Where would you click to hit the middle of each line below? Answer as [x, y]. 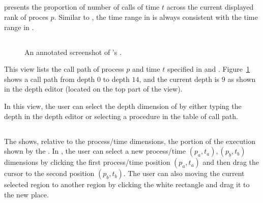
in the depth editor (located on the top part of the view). [93, 89]
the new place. [26, 194]
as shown [242, 79]
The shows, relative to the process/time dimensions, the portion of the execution [130, 141]
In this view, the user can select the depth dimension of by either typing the [123, 106]
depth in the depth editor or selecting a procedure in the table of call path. [121, 116]
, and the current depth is [179, 79]
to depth [116, 79]
